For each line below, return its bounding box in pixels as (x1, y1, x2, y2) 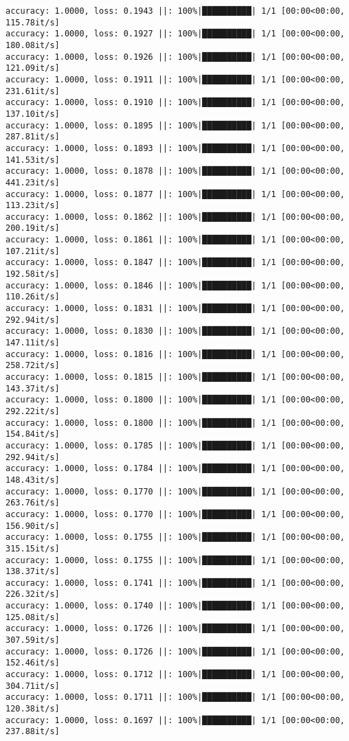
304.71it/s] (5, 681, 60, 691)
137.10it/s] (5, 109, 60, 119)
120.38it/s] (5, 704, 60, 714)
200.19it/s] (5, 223, 60, 233)
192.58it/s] (5, 269, 60, 280)
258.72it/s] (5, 361, 60, 371)
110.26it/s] (5, 292, 60, 302)
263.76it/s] (5, 498, 60, 508)
